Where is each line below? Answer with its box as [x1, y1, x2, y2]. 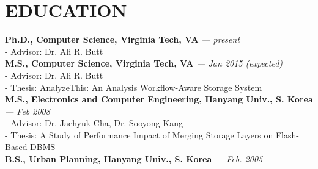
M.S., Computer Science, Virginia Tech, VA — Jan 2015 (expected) [5, 57, 283, 70]
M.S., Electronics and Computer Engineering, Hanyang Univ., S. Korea [5, 93, 313, 106]
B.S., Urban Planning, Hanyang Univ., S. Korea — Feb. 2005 [5, 153, 263, 165]
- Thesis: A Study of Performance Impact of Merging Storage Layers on [5, 128, 273, 141]
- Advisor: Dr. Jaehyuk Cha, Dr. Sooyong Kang [5, 117, 183, 129]
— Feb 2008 [5, 104, 50, 117]
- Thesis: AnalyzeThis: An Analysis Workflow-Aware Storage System [5, 81, 262, 93]
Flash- [275, 128, 299, 141]
